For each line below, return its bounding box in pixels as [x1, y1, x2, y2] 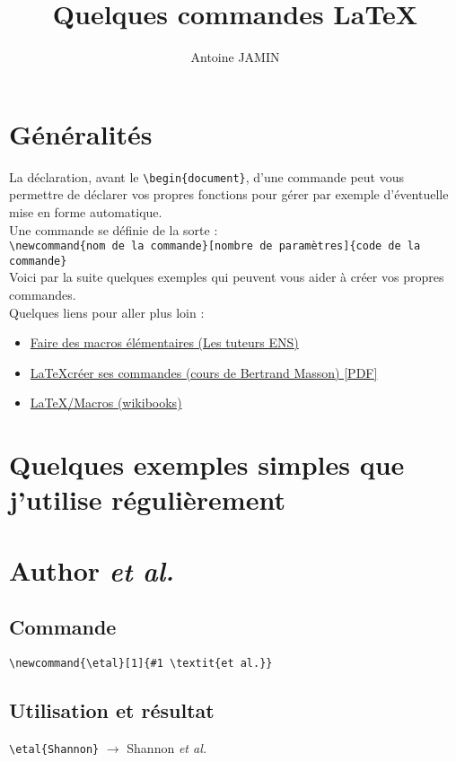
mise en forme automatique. [9, 202, 162, 221]
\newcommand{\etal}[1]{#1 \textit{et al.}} [9, 657, 273, 670]
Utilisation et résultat [9, 696, 215, 724]
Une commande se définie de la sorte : [9, 220, 218, 239]
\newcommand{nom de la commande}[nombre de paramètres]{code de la [9, 240, 421, 253]
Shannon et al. [127, 738, 207, 757]
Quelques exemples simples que [9, 446, 405, 483]
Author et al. [9, 551, 174, 589]
